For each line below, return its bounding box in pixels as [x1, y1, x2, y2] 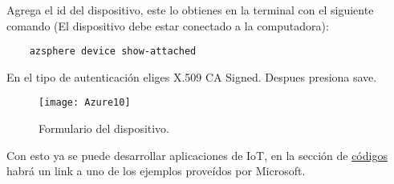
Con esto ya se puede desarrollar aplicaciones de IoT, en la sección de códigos [6, 146, 388, 163]
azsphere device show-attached [29, 46, 197, 58]
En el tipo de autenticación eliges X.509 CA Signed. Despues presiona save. [6, 68, 377, 85]
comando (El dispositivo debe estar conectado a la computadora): [6, 17, 329, 34]
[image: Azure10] [39, 97, 131, 109]
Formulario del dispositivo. [39, 120, 170, 137]
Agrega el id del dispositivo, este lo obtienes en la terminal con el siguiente [6, 2, 374, 18]
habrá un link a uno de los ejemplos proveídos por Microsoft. [6, 162, 306, 179]
